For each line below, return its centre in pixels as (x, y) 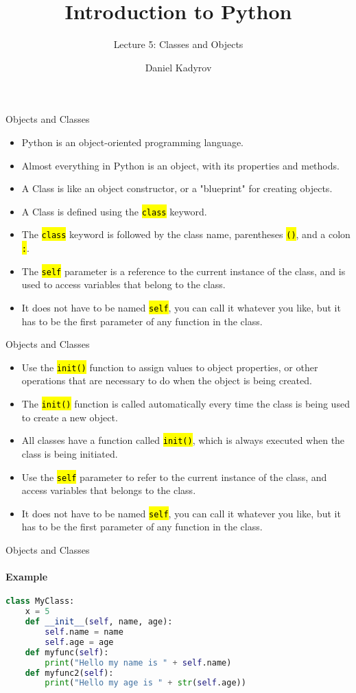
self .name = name (84, 632)
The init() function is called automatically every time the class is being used (186, 403)
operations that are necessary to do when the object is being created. (167, 380)
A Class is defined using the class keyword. (114, 211)
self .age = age (79, 642)
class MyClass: (40, 601)
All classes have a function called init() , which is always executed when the (183, 440)
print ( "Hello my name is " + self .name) (138, 662)
